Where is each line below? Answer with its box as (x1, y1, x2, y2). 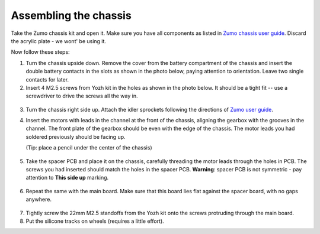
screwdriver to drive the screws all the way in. (25, 92, 138, 100)
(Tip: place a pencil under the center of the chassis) (25, 144, 152, 151)
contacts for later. (25, 76, 69, 83)
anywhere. (25, 196, 52, 203)
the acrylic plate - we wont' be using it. (11, 37, 107, 44)
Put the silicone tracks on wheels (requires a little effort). (25, 217, 164, 225)
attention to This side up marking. (25, 174, 109, 181)
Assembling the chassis (11, 9, 132, 22)
